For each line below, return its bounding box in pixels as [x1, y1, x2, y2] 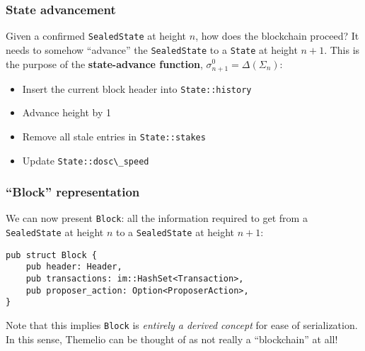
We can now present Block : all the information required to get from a [6, 211, 308, 225]
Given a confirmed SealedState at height [6, 28, 187, 43]
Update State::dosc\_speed [22, 152, 149, 167]
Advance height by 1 [22, 105, 112, 120]
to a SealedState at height [115, 225, 235, 240]
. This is [324, 42, 360, 57]
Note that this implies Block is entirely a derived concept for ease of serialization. [6, 318, 358, 333]
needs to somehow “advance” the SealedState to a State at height [6, 42, 298, 57]
